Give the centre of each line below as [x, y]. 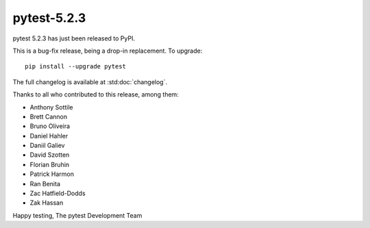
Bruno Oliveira [50, 126]
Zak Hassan [47, 203]
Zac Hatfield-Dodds [58, 193]
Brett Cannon [49, 116]
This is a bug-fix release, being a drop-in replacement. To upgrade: [108, 51]
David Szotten [50, 155]
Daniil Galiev [47, 145]
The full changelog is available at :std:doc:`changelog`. [90, 81]
